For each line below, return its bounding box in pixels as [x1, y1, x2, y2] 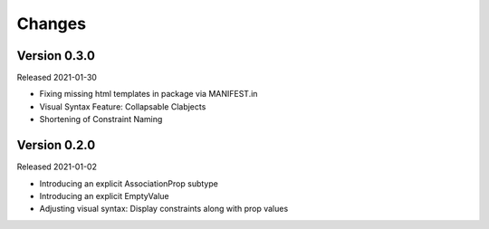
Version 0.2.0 [16, 138, 96, 153]
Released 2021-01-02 [16, 161, 97, 172]
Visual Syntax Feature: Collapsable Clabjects [39, 100, 206, 112]
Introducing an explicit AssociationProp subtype [39, 177, 219, 189]
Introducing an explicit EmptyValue [39, 190, 169, 201]
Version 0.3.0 [16, 48, 95, 63]
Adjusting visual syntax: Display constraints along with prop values [39, 204, 289, 215]
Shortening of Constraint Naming [39, 114, 163, 125]
